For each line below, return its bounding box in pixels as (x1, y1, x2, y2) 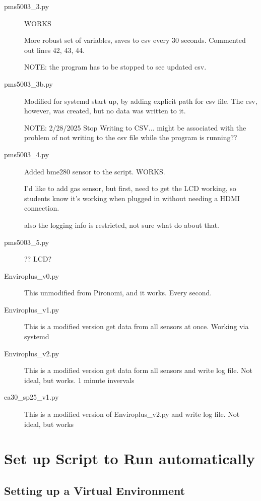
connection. (24, 203, 59, 213)
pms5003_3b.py (4, 78, 53, 89)
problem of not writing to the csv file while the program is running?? (24, 132, 237, 143)
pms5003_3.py (4, 1, 49, 11)
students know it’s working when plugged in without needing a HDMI (24, 193, 240, 203)
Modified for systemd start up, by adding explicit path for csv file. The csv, (24, 95, 257, 106)
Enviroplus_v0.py (4, 270, 59, 281)
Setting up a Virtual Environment (4, 482, 185, 498)
